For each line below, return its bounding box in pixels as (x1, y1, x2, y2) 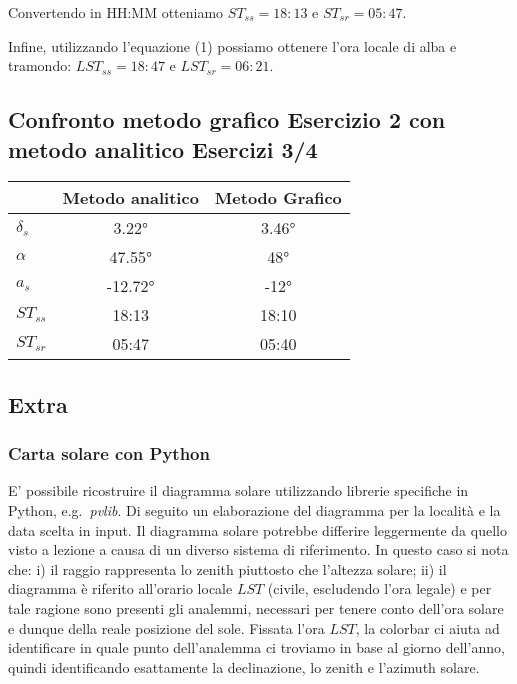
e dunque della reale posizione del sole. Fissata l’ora (8, 617, 325, 638)
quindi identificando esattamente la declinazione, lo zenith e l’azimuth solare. (8, 656, 480, 677)
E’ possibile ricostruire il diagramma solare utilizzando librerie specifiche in (8, 480, 469, 501)
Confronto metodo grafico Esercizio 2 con (8, 104, 446, 135)
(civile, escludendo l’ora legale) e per (267, 578, 492, 599)
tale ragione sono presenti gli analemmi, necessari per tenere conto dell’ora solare (8, 597, 504, 618)
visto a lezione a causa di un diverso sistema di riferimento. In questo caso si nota (8, 539, 509, 560)
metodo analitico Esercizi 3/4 (8, 133, 318, 164)
